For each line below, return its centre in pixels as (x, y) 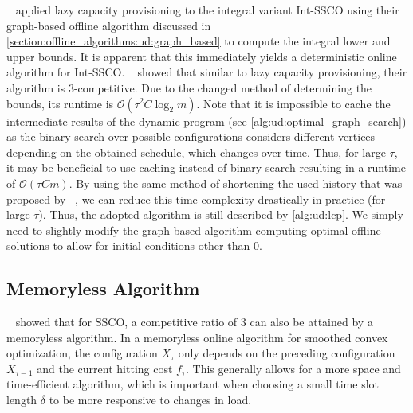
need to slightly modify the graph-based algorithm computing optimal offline (194, 230)
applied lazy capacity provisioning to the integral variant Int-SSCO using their (207, 10)
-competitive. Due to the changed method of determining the (223, 87)
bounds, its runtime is (60, 103)
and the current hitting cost (105, 368)
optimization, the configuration (82, 353)
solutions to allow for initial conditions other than (128, 245)
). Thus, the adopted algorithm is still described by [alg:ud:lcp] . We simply (221, 214)
